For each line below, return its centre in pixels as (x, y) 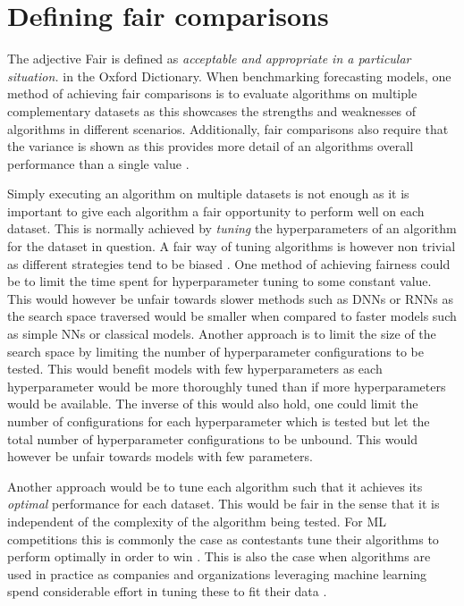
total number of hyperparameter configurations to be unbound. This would (212, 438)
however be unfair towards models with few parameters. (160, 456)
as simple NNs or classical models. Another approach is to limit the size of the (222, 334)
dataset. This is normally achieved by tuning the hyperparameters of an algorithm (232, 228)
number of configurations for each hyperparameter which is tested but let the (219, 421)
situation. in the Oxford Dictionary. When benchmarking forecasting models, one (229, 76)
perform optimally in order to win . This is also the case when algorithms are (219, 556)
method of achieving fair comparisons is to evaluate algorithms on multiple (212, 93)
